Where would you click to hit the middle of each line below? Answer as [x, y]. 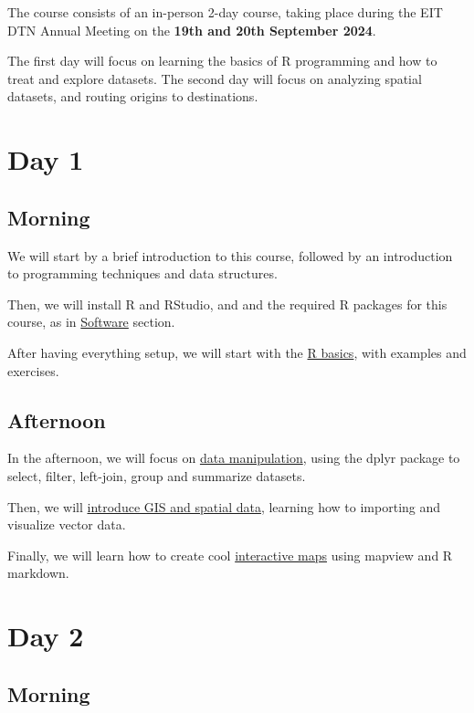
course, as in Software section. [91, 322]
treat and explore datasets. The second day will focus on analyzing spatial [215, 78]
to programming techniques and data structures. [142, 273]
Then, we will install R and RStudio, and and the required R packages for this [227, 304]
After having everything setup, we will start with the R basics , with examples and [237, 352]
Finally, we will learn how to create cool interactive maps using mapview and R [230, 555]
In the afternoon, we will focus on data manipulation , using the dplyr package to [234, 458]
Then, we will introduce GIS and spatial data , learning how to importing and [224, 506]
